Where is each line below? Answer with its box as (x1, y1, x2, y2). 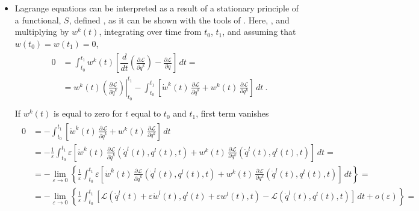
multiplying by (14, 25, 69, 38)
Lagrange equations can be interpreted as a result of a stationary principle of (14, 2, 299, 14)
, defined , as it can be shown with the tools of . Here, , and (69, 13, 290, 26)
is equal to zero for (53, 107, 123, 120)
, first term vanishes (196, 107, 269, 120)
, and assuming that (222, 25, 296, 38)
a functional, (14, 13, 61, 26)
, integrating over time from (99, 25, 202, 38)
